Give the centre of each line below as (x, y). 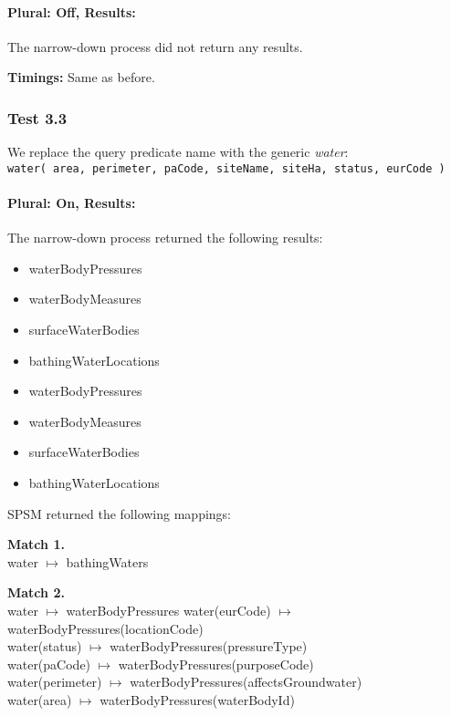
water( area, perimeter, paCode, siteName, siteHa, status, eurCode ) (226, 168)
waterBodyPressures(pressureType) (209, 646)
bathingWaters (107, 561)
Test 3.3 (37, 117)
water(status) (45, 646)
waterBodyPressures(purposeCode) (216, 664)
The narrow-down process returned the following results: (165, 238)
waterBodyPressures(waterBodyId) (197, 699)
